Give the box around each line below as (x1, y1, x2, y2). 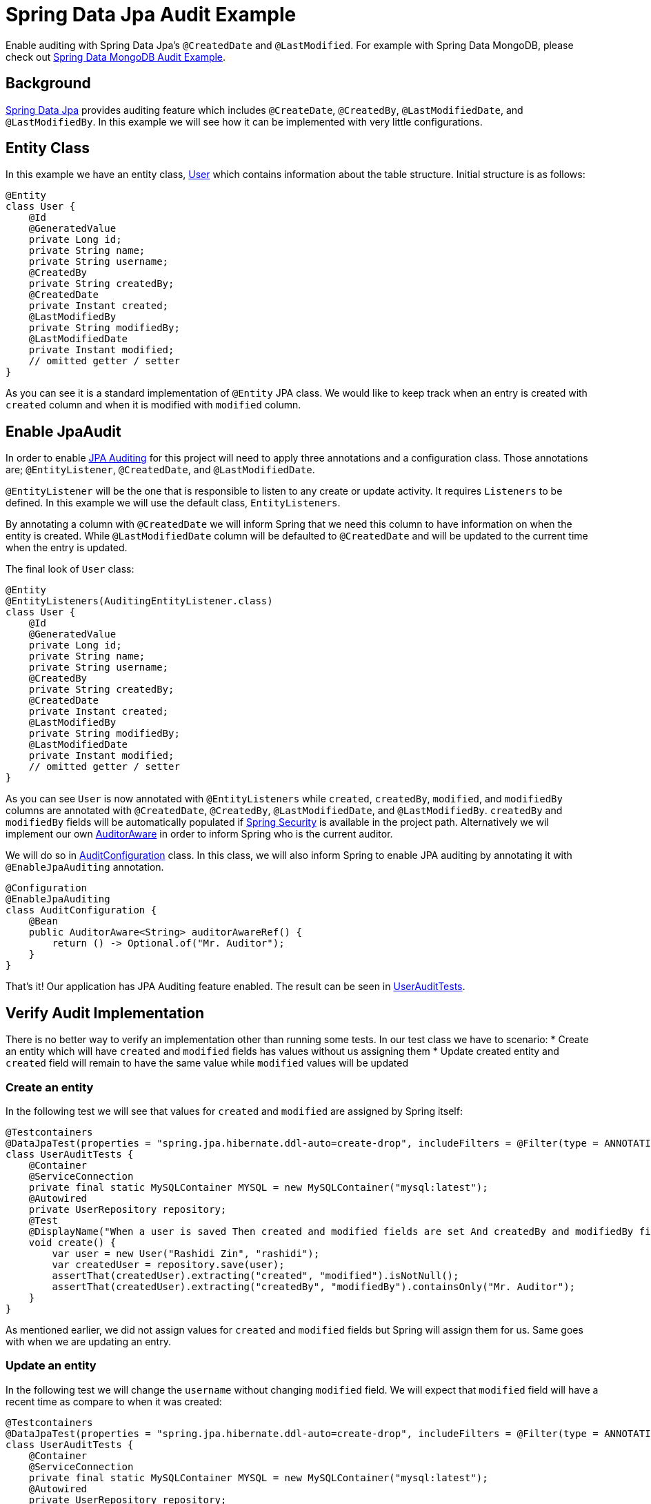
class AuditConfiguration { (6, 904, 157, 916)
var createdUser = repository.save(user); (52, 1258, 285, 1270)
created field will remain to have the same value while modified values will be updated (6, 1057, 409, 1069)
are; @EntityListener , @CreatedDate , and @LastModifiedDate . (6, 464, 315, 476)
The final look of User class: (6, 563, 134, 575)
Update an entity (6, 1358, 97, 1373)
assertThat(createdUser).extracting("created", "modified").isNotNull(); (52, 1269, 459, 1281)
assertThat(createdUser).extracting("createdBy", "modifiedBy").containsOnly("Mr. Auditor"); (52, 1280, 576, 1292)
